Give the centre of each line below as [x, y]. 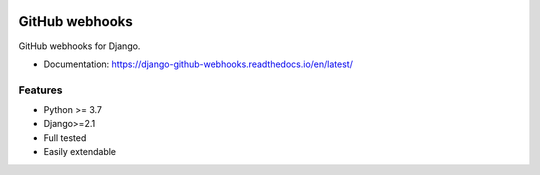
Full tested [65, 137]
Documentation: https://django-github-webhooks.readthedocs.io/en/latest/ [198, 64]
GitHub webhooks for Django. [79, 46]
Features [40, 90]
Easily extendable [80, 152]
